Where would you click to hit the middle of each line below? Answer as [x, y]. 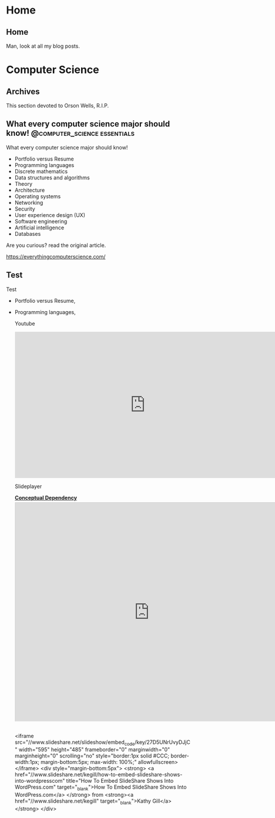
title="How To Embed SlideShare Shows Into [120, 781]
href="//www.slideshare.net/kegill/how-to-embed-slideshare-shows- [98, 774]
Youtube [25, 323]
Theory [24, 183]
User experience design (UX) [50, 215]
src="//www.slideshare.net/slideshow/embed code [75, 743]
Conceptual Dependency [46, 498]
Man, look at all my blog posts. [43, 46]
